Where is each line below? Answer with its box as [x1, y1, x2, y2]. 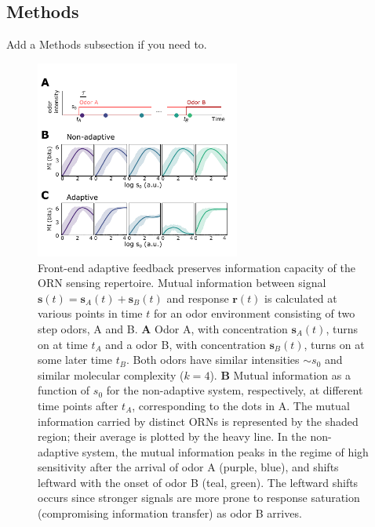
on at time [38, 336, 88, 352]
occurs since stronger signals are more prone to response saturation [38, 489, 360, 506]
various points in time [38, 305, 143, 322]
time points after [38, 397, 118, 413]
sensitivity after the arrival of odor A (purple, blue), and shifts [38, 459, 339, 475]
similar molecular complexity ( [38, 366, 184, 383]
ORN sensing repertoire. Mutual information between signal [38, 274, 326, 291]
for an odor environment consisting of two [153, 305, 355, 322]
